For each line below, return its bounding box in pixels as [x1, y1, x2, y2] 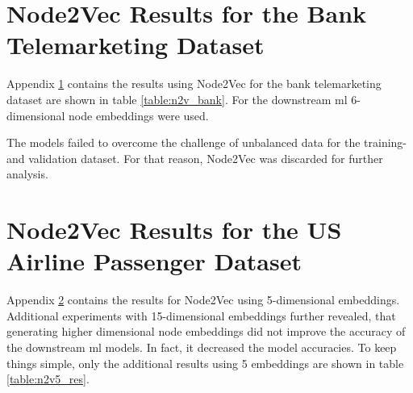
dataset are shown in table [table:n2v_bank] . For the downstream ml [6, 90, 348, 107]
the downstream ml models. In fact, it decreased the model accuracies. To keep [6, 338, 397, 355]
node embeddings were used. [69, 107, 209, 123]
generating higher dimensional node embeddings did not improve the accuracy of [6, 323, 406, 340]
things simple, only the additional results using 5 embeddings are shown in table [6, 354, 404, 371]
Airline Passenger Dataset [6, 245, 302, 278]
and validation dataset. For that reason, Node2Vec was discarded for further [6, 149, 383, 166]
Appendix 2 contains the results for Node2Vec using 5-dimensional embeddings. [6, 291, 400, 308]
